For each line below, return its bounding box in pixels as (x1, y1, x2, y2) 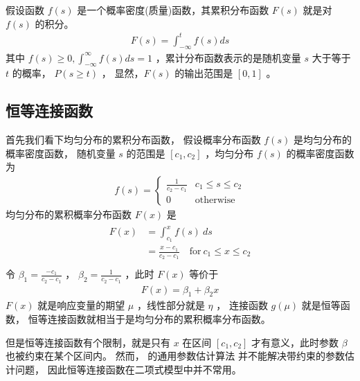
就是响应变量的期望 (37, 298, 125, 312)
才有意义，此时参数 (251, 335, 339, 349)
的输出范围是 (174, 66, 233, 80)
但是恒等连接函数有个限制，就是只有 (6, 335, 170, 349)
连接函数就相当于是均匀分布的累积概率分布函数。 (47, 311, 271, 326)
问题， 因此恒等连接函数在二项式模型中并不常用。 (15, 362, 242, 376)
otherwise (195, 195, 235, 206)
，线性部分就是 (136, 298, 205, 312)
